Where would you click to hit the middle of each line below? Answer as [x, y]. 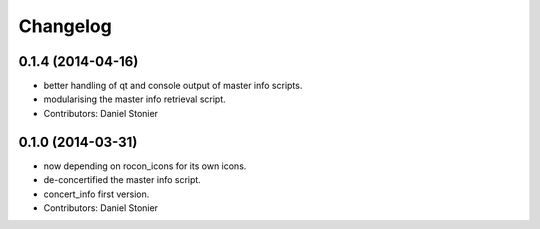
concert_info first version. [96, 194]
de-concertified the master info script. [122, 180]
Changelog [65, 26]
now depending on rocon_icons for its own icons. [145, 166]
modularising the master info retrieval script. [135, 99]
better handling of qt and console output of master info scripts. [173, 86]
